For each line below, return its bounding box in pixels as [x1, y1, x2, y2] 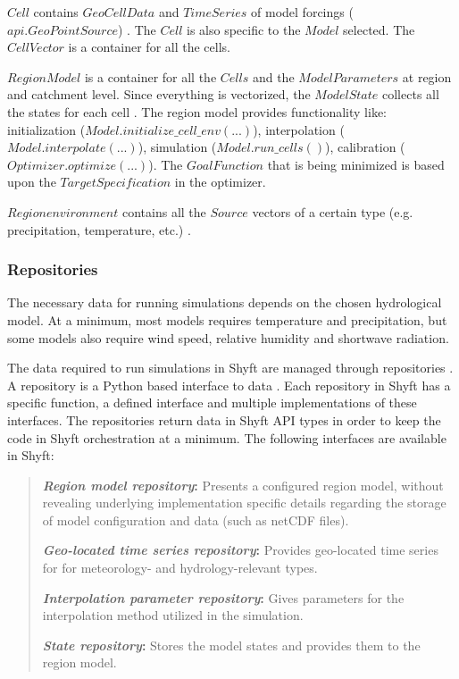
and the [252, 67, 295, 86]
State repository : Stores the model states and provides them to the [42, 635, 421, 654]
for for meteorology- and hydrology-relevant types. [42, 558, 318, 577]
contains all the [121, 202, 206, 221]
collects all [382, 85, 439, 104]
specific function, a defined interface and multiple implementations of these [7, 393, 417, 412]
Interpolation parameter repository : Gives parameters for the [42, 588, 405, 607]
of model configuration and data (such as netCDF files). [42, 510, 349, 529]
